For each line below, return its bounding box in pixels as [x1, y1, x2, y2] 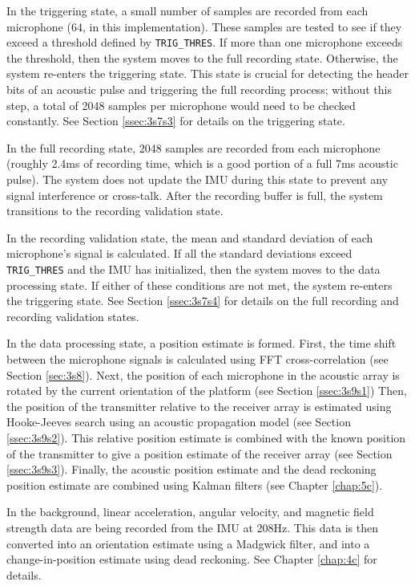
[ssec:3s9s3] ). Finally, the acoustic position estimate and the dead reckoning [6, 461, 377, 478]
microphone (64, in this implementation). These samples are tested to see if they [6, 18, 402, 35]
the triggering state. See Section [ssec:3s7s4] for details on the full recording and [6, 292, 399, 309]
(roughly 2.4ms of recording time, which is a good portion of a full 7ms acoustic [6, 155, 398, 172]
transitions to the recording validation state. [6, 202, 224, 219]
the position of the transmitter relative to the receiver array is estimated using [6, 397, 392, 414]
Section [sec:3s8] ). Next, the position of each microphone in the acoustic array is [6, 366, 400, 383]
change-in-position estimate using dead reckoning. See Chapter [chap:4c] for [6, 551, 377, 568]
